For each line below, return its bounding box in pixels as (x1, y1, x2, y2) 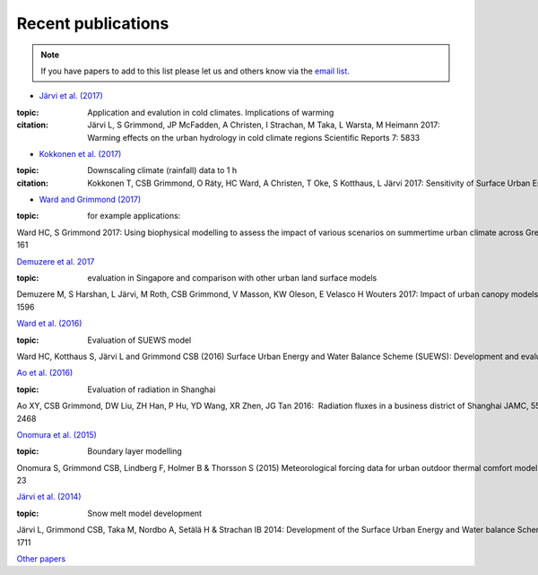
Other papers (16, 553, 66, 564)
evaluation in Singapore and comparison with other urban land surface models (87, 273, 377, 283)
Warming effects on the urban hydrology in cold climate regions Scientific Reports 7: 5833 (87, 132, 421, 143)
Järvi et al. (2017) (39, 91, 103, 101)
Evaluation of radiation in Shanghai (87, 384, 216, 395)
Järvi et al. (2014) (16, 492, 82, 502)
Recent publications (16, 13, 169, 33)
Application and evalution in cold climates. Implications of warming (87, 107, 334, 118)
